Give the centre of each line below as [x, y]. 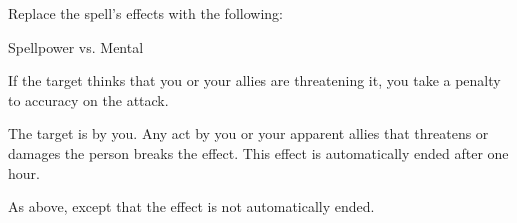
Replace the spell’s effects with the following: [145, 13]
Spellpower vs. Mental [76, 46]
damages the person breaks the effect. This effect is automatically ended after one [258, 152]
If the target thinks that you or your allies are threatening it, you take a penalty [254, 80]
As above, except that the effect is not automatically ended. [191, 206]
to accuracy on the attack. [88, 99]
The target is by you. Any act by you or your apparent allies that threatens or [248, 133]
